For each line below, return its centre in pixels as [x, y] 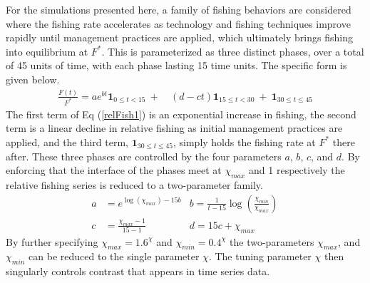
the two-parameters [272, 241]
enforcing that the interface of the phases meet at [114, 170]
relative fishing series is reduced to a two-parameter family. [134, 184]
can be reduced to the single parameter [114, 256]
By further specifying [52, 241]
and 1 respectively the [297, 170]
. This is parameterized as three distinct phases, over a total [233, 51]
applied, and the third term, [67, 141]
